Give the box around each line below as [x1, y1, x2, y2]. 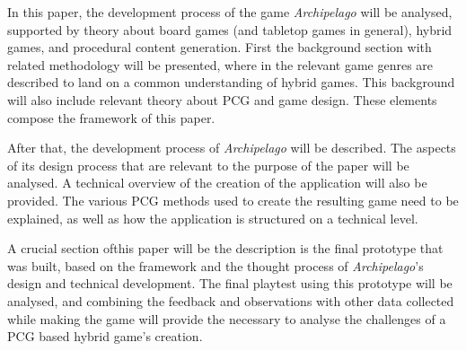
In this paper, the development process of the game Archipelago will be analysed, [7, 3, 453, 21]
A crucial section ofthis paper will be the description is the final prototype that [7, 239, 444, 258]
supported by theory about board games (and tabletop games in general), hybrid [7, 20, 453, 39]
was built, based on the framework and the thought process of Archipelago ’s [7, 256, 424, 275]
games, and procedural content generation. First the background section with [7, 38, 432, 57]
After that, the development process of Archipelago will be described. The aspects [7, 138, 456, 157]
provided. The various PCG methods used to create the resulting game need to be [7, 190, 459, 209]
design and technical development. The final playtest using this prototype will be [7, 274, 453, 293]
